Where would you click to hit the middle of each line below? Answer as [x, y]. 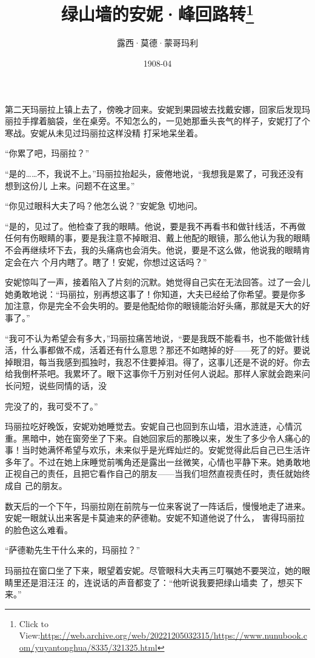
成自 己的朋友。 [36, 486]
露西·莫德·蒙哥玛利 [157, 43]
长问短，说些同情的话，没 [56, 385]
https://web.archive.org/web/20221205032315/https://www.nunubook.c [174, 635]
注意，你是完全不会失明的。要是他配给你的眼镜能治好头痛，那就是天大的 [157, 306]
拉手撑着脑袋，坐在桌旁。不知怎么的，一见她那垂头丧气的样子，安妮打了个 [161, 121]
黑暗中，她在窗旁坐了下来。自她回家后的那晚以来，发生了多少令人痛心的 [166, 438]
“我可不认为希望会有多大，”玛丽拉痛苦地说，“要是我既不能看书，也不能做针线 [157, 338]
